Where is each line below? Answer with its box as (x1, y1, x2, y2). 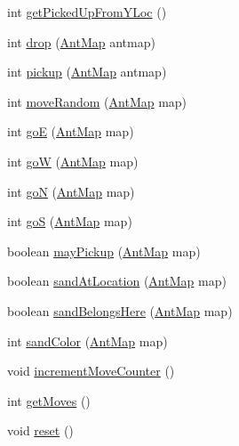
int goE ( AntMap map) (7, 122, 134, 141)
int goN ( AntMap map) (7, 182, 135, 200)
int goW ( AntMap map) (7, 151, 139, 170)
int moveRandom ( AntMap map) (7, 92, 187, 110)
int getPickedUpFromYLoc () (7, 3, 167, 20)
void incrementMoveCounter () (7, 361, 175, 380)
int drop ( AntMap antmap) (7, 32, 155, 51)
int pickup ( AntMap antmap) (7, 62, 167, 81)
